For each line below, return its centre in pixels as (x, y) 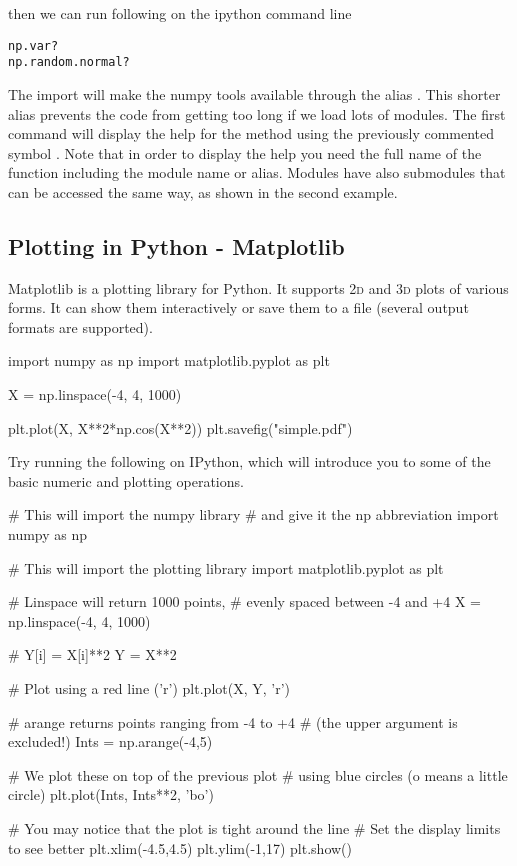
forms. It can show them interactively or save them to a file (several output (238, 307)
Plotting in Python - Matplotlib (176, 245)
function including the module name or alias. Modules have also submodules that (257, 172)
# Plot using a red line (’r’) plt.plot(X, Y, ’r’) (149, 687)
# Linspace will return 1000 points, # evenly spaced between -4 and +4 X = (244, 601)
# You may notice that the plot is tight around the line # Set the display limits (254, 827)
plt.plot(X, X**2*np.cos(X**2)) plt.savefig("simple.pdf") (180, 427)
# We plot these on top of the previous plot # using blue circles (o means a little (258, 774)
